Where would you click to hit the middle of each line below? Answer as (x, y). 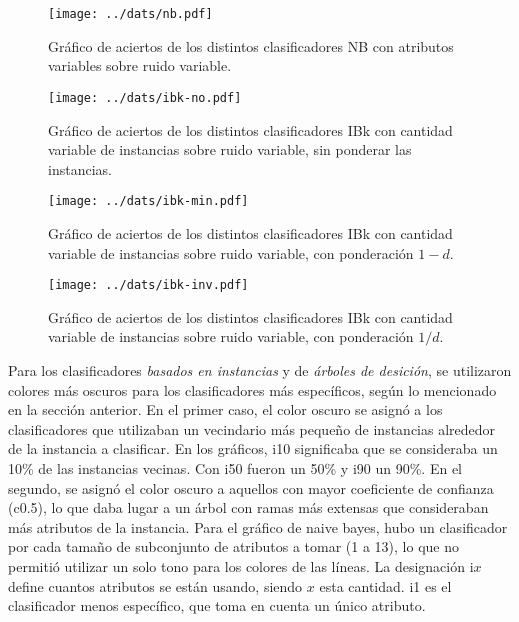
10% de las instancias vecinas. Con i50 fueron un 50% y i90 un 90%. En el (235, 467)
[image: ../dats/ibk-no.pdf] (145, 97)
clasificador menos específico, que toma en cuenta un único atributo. (217, 605)
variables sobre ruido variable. (140, 65)
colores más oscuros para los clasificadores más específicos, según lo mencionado (252, 389)
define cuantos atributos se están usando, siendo (155, 585)
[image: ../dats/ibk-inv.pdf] (148, 285)
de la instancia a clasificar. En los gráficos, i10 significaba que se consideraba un (253, 448)
